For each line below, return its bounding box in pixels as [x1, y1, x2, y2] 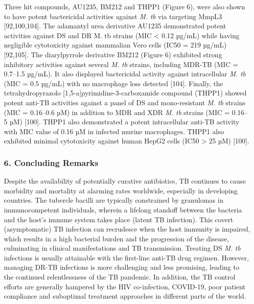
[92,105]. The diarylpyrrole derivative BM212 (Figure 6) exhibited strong [4, 49, 222, 59]
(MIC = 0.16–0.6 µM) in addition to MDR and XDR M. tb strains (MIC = [4, 107, 230, 117]
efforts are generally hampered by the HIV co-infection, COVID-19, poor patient [4, 281, 246, 291]
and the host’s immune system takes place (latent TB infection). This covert [4, 214, 233, 224]
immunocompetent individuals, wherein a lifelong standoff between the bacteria [4, 204, 242, 214]
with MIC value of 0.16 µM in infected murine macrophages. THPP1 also [4, 126, 224, 136]
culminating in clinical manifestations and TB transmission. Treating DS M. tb [4, 243, 241, 253]
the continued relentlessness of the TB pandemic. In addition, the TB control [4, 272, 235, 282]
